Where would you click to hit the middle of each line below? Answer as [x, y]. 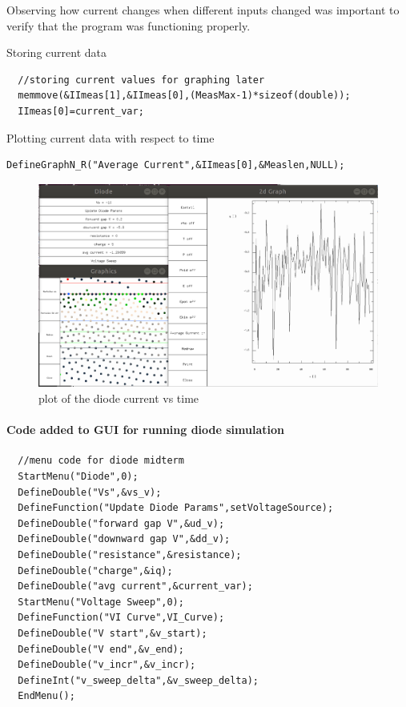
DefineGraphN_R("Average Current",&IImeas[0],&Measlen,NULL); [176, 165]
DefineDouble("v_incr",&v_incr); [107, 665]
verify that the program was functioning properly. [129, 25]
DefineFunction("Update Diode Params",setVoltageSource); [176, 508]
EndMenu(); [46, 696]
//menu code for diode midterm [101, 461]
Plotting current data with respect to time [111, 137]
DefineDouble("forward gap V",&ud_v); [121, 523]
